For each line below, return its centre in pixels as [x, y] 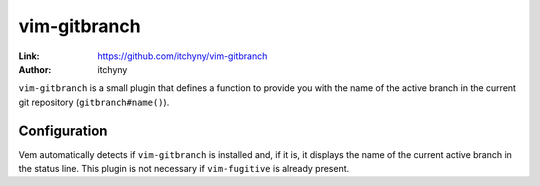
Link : [29, 56]
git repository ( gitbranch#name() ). [94, 102]
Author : [35, 69]
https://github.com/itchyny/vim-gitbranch [182, 56]
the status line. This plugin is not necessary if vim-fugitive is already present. [184, 169]
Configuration [63, 130]
